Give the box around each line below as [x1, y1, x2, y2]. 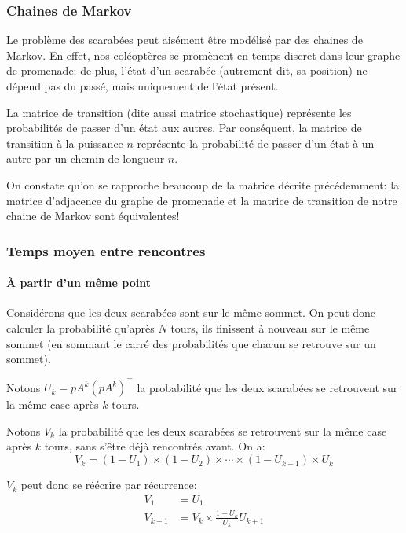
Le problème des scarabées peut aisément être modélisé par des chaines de [6, 31, 363, 48]
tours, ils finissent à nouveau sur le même [170, 319, 370, 336]
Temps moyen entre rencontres [6, 241, 206, 260]
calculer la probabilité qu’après [6, 319, 155, 336]
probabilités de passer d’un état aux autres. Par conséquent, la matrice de [6, 119, 362, 136]
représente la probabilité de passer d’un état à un [137, 134, 375, 151]
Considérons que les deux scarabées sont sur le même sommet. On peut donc [6, 304, 376, 321]
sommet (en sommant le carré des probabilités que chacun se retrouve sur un [6, 335, 376, 351]
